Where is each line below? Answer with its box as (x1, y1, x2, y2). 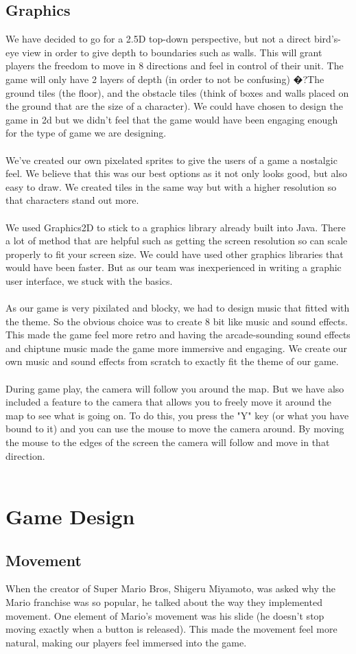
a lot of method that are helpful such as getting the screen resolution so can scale (5, 233, 348, 248)
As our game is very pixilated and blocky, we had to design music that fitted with (5, 301, 350, 315)
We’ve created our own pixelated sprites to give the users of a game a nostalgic (5, 152, 337, 167)
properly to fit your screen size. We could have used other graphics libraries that (5, 246, 344, 261)
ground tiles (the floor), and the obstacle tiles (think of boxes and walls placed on (5, 85, 349, 100)
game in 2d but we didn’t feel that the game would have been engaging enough (5, 112, 338, 126)
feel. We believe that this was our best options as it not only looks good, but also (5, 166, 347, 180)
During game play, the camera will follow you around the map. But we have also (5, 381, 344, 395)
